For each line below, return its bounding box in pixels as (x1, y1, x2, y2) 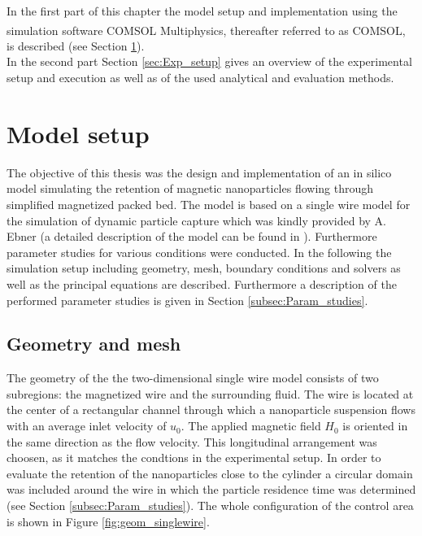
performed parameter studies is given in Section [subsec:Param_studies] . (7, 291, 368, 308)
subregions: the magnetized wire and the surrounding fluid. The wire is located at (7, 385, 414, 402)
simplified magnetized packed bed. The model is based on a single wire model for (7, 195, 411, 212)
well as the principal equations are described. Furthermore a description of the (7, 275, 397, 292)
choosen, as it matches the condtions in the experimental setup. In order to (7, 449, 381, 466)
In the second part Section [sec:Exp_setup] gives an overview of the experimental (7, 53, 412, 70)
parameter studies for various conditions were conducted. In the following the (7, 243, 392, 260)
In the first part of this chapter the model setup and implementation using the (7, 2, 398, 19)
